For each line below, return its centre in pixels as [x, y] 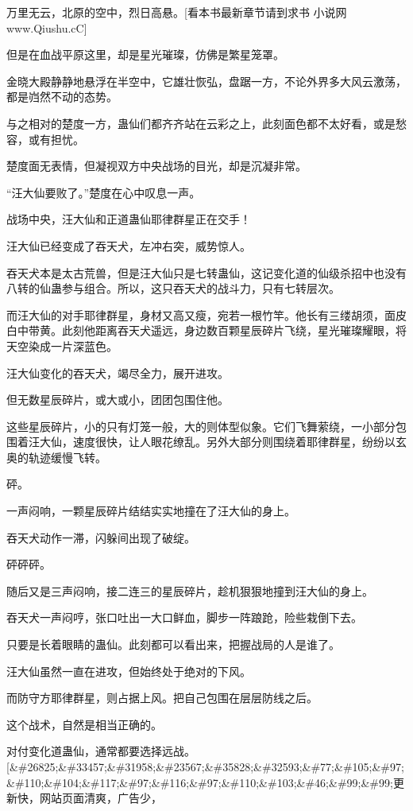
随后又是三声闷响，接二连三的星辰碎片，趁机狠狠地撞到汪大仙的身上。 [190, 590]
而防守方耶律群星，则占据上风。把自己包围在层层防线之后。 [162, 698]
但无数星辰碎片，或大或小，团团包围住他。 [118, 400]
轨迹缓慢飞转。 [67, 457]
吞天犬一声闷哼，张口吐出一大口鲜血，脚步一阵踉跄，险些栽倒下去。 [184, 617]
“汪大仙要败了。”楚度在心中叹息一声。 [104, 192]
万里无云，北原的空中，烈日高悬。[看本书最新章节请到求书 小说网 [177, 12]
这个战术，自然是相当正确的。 [84, 724]
